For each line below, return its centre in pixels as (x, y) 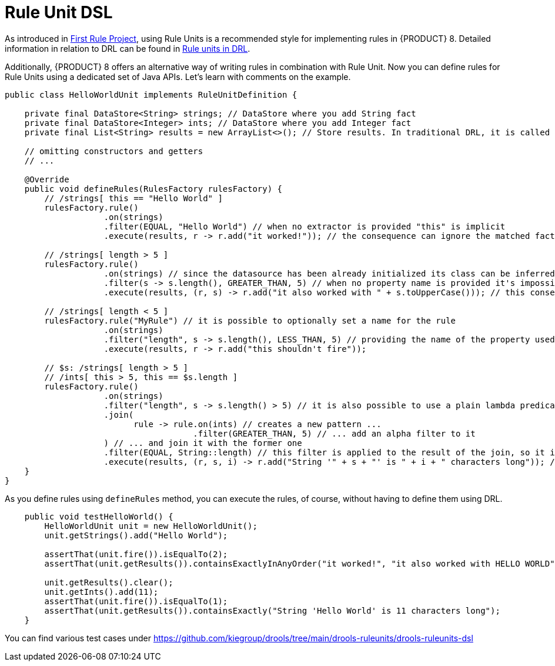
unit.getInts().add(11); (101, 592)
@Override (47, 179)
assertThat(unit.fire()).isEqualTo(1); (136, 601)
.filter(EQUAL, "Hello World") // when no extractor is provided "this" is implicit (305, 226)
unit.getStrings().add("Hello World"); (136, 535)
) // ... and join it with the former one (203, 443)
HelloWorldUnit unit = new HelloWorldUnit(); (151, 526)
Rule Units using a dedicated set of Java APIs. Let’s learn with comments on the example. (178, 76)
